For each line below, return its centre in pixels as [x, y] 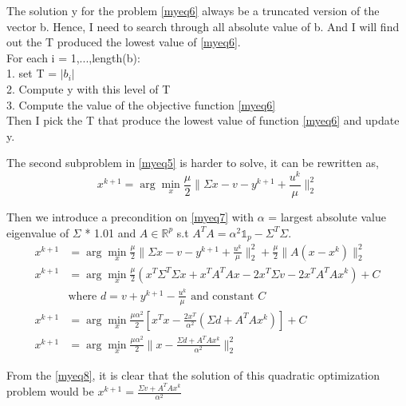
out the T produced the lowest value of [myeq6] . [124, 42]
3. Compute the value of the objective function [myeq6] [141, 104]
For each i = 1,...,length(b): [73, 57]
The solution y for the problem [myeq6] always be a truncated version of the [193, 10]
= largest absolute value [327, 217]
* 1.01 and [110, 232]
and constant [223, 296]
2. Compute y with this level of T [89, 88]
